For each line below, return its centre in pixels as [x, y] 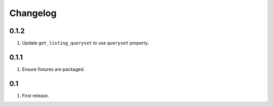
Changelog [33, 13]
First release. [36, 95]
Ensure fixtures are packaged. [53, 69]
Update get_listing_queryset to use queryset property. [85, 43]
